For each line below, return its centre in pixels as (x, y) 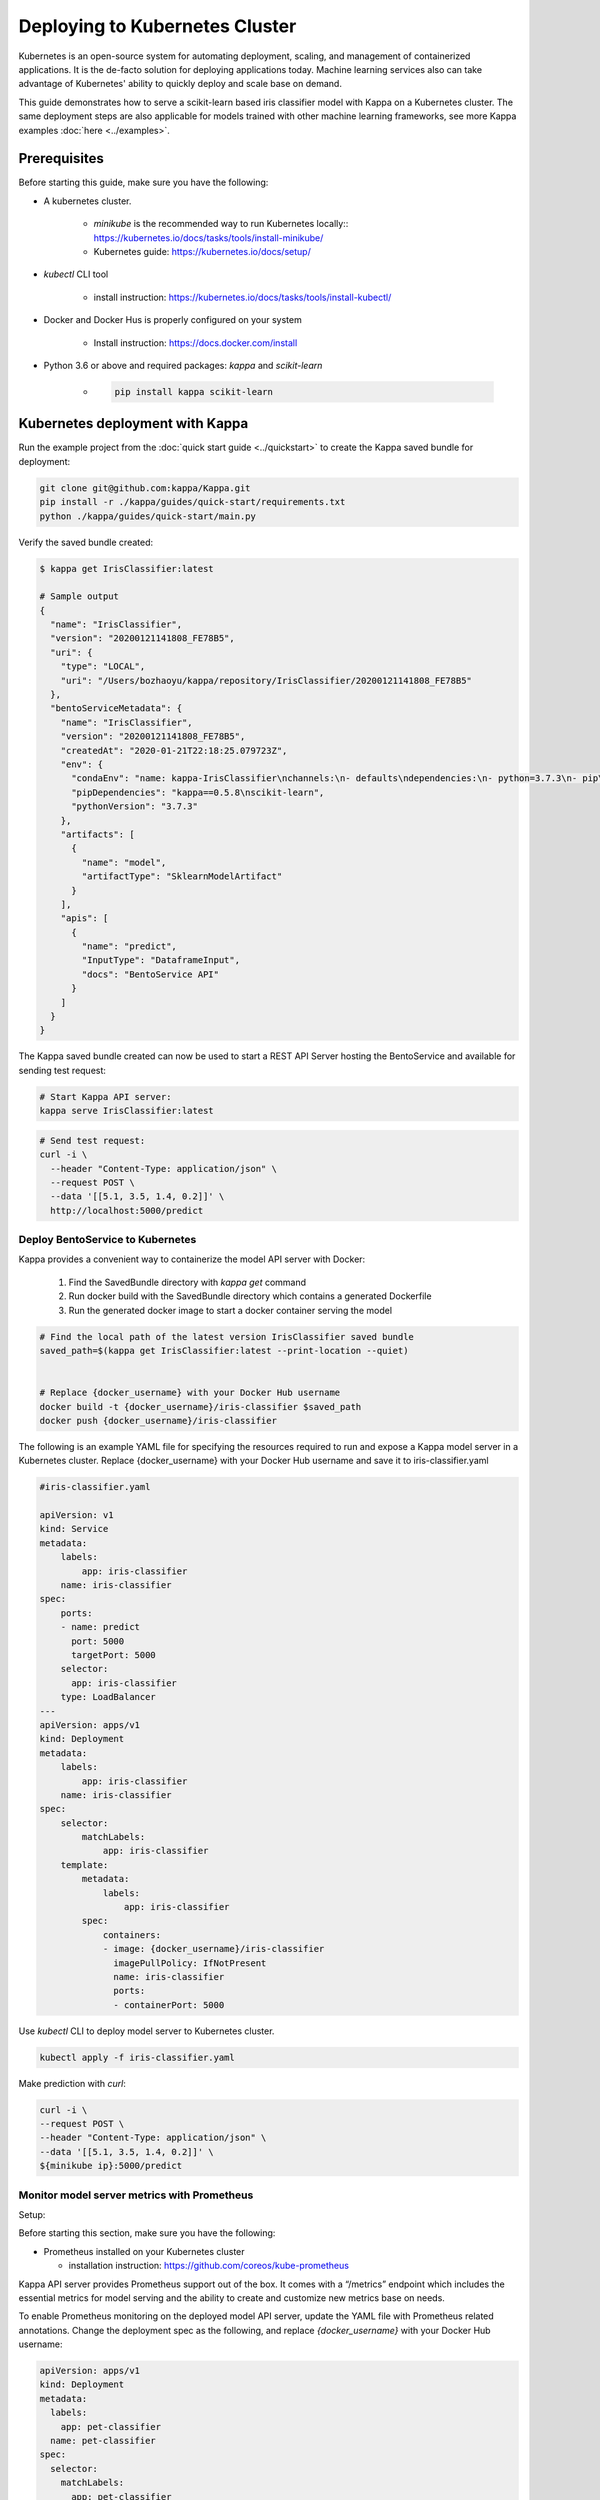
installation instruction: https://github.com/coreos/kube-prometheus (209, 2266)
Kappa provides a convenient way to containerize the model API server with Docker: (192, 1259)
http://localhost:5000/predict (127, 1210)
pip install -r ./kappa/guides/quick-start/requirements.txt (192, 502)
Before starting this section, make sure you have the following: (147, 2233)
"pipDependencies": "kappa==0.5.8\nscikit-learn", (198, 792)
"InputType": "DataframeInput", (160, 960)
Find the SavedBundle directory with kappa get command (187, 1282)
